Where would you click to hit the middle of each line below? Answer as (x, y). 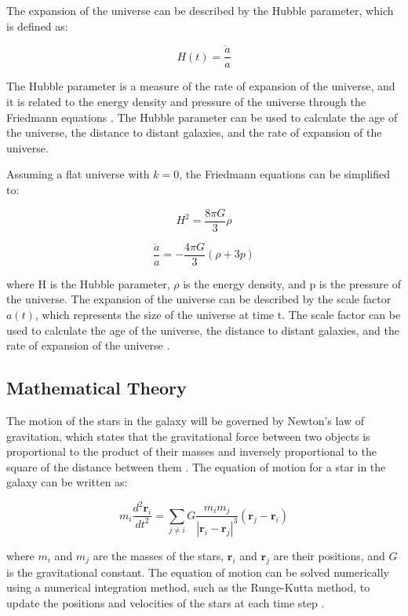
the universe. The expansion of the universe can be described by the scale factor (199, 299)
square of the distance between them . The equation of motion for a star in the (196, 466)
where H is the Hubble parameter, (88, 283)
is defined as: (37, 26)
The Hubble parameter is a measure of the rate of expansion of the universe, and (201, 86)
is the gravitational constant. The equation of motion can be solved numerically (198, 572)
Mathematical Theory (97, 388)
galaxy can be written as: (67, 482)
